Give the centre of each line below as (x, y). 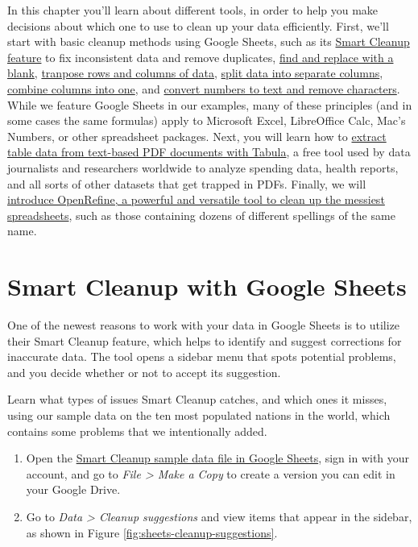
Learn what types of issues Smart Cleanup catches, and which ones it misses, (197, 399)
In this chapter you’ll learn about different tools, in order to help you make (193, 10)
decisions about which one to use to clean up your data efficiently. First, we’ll (198, 25)
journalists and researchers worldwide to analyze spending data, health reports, (203, 167)
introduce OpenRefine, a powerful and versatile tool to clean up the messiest (196, 199)
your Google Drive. (73, 489)
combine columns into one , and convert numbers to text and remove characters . (204, 88)
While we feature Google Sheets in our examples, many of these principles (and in (210, 104)
